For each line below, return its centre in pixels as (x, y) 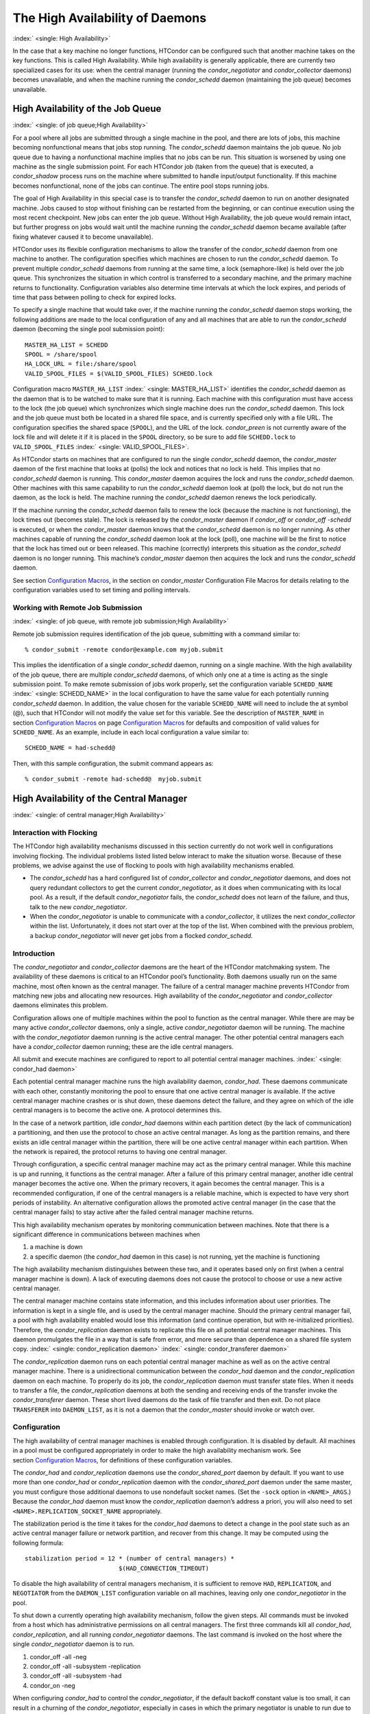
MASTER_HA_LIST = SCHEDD (66, 345)
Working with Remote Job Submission (77, 607)
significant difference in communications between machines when (106, 1235)
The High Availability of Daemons (110, 18)
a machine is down (57, 1247)
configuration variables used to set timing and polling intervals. (101, 590)
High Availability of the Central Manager (100, 799)
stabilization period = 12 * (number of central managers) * (129, 1559)
